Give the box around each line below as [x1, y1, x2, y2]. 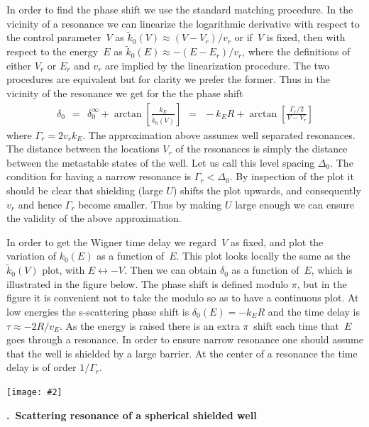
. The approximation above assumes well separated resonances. [82, 127, 356, 142]
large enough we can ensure [235, 196, 354, 211]
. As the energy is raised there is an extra [60, 318, 240, 333]
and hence [18, 196, 62, 211]
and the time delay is [268, 304, 360, 318]
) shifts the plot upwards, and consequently [172, 183, 361, 197]
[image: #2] [6, 387, 62, 397]
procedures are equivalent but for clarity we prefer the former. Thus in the [6, 72, 330, 87]
